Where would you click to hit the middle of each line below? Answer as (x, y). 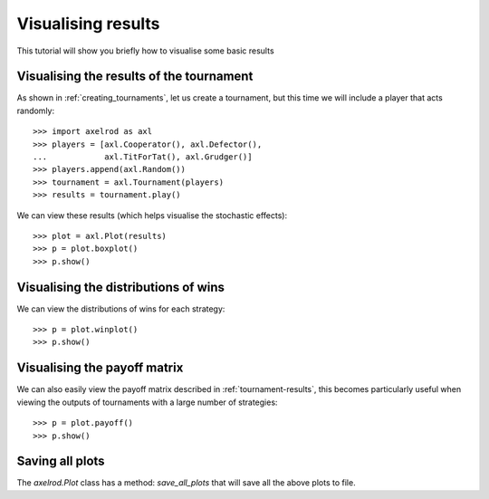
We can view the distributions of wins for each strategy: (121, 309)
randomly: (35, 110)
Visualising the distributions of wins (121, 287)
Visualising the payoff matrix (100, 368)
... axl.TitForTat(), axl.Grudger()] (143, 157)
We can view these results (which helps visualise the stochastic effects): (152, 215)
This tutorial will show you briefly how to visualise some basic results (146, 51)
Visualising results (88, 24)
